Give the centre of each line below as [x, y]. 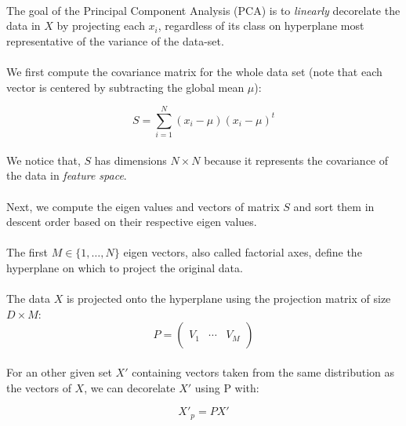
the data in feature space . [67, 175]
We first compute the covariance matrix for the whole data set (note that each [194, 71]
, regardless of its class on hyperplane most [261, 25]
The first [27, 252]
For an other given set [59, 372]
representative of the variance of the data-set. [115, 40]
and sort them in [334, 206]
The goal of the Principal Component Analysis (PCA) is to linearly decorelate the [203, 10]
